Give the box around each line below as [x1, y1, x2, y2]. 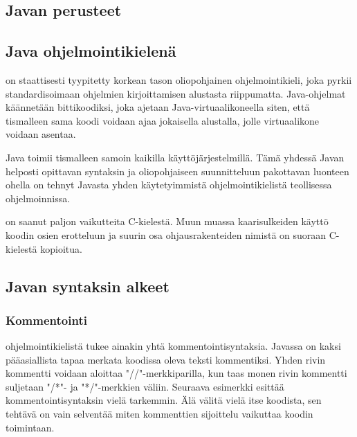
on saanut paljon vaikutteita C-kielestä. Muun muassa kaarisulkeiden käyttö [6, 214, 329, 229]
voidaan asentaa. [6, 127, 76, 141]
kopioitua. [40, 241, 82, 256]
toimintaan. [6, 420, 55, 434]
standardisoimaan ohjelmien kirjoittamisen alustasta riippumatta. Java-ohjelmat [6, 86, 346, 100]
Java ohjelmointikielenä [6, 40, 176, 62]
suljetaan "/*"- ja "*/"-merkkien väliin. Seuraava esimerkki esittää [6, 379, 284, 393]
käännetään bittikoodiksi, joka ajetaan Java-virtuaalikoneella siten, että [6, 100, 310, 114]
